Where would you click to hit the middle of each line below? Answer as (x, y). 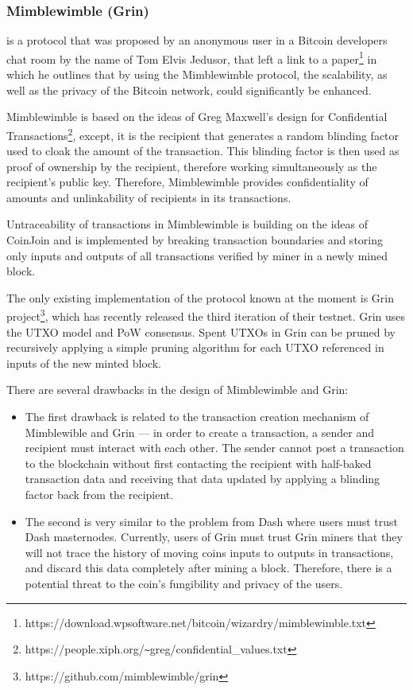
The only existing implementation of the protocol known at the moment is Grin (200, 297)
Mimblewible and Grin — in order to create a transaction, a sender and (199, 432)
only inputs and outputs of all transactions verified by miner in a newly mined (197, 255)
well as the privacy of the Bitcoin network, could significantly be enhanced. (189, 90)
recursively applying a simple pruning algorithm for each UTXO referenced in (195, 347)
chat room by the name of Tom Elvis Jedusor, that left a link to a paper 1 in (192, 57)
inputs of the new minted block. (84, 363)
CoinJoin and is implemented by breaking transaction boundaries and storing (195, 240)
